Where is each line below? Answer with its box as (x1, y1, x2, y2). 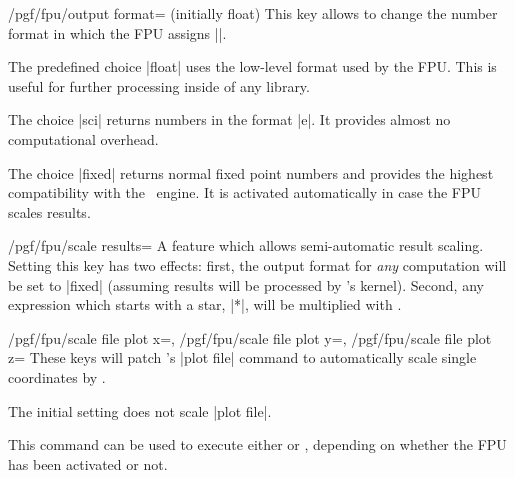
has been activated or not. (8, 453, 168, 474)
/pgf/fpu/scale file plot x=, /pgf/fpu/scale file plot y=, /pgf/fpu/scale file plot (8, 327, 492, 348)
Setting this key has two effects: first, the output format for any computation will (8, 254, 507, 275)
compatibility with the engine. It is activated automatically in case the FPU (8, 182, 482, 203)
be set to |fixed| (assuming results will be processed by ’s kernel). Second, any (8, 274, 484, 295)
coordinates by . (8, 366, 106, 387)
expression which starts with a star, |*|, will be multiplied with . (8, 294, 402, 315)
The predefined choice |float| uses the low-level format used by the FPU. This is (8, 56, 497, 77)
